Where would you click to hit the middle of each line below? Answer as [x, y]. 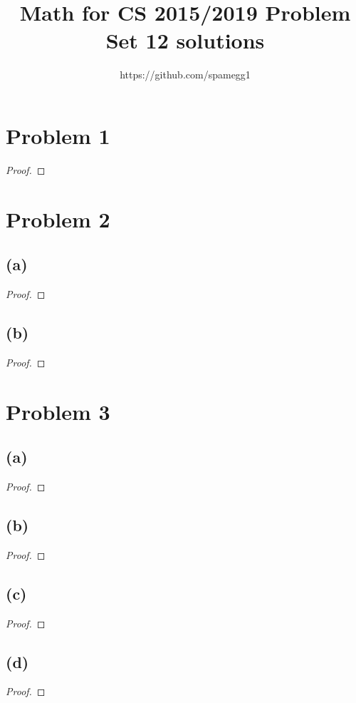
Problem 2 [58, 219]
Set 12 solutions [185, 40]
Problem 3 [58, 411]
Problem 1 [58, 135]
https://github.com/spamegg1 [185, 75]
